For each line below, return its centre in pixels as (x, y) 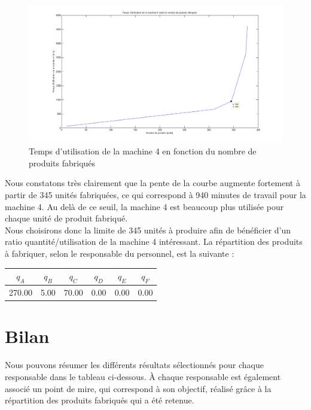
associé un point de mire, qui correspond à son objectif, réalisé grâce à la (138, 388)
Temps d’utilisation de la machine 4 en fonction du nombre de (143, 151)
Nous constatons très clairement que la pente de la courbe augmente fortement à (153, 183)
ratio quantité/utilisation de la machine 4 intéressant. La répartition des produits (154, 242)
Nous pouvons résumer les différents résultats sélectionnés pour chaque (134, 365)
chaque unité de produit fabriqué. (66, 218)
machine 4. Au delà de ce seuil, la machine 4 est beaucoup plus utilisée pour (144, 206)
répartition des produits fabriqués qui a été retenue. (100, 400)
